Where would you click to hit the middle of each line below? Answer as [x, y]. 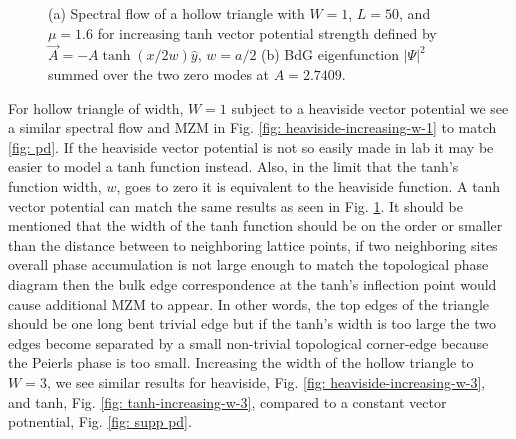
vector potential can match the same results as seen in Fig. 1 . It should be [235, 205]
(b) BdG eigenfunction [330, 54]
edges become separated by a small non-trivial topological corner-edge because [248, 342]
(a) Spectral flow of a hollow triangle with [176, 13]
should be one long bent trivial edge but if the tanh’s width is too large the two [252, 323]
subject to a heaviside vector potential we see [370, 107]
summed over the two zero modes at [159, 74]
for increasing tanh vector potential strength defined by [267, 32]
